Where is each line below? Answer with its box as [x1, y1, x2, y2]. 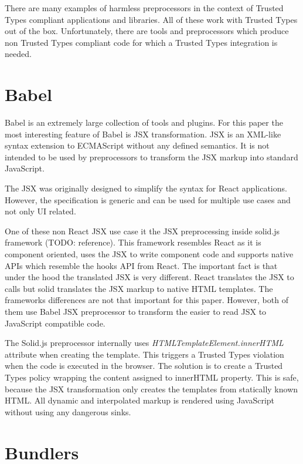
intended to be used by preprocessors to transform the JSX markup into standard [5, 150, 298, 163]
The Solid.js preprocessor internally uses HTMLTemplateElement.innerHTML [5, 337, 284, 349]
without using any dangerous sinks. [5, 405, 131, 418]
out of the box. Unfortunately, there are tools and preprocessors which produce [5, 25, 289, 37]
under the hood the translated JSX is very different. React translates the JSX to [5, 271, 294, 283]
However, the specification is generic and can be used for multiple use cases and [5, 193, 291, 206]
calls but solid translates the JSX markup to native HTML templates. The [5, 282, 273, 294]
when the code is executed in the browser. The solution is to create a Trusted [5, 359, 283, 372]
